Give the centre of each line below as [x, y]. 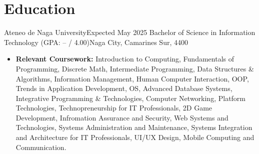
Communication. [41, 147]
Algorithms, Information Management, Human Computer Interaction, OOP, [132, 78]
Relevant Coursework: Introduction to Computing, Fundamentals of [125, 59]
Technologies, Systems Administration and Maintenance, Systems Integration [134, 127]
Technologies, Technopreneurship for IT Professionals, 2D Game [114, 108]
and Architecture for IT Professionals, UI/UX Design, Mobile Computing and [135, 137]
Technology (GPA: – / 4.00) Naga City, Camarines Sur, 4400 [96, 42]
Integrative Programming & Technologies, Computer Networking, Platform [131, 98]
